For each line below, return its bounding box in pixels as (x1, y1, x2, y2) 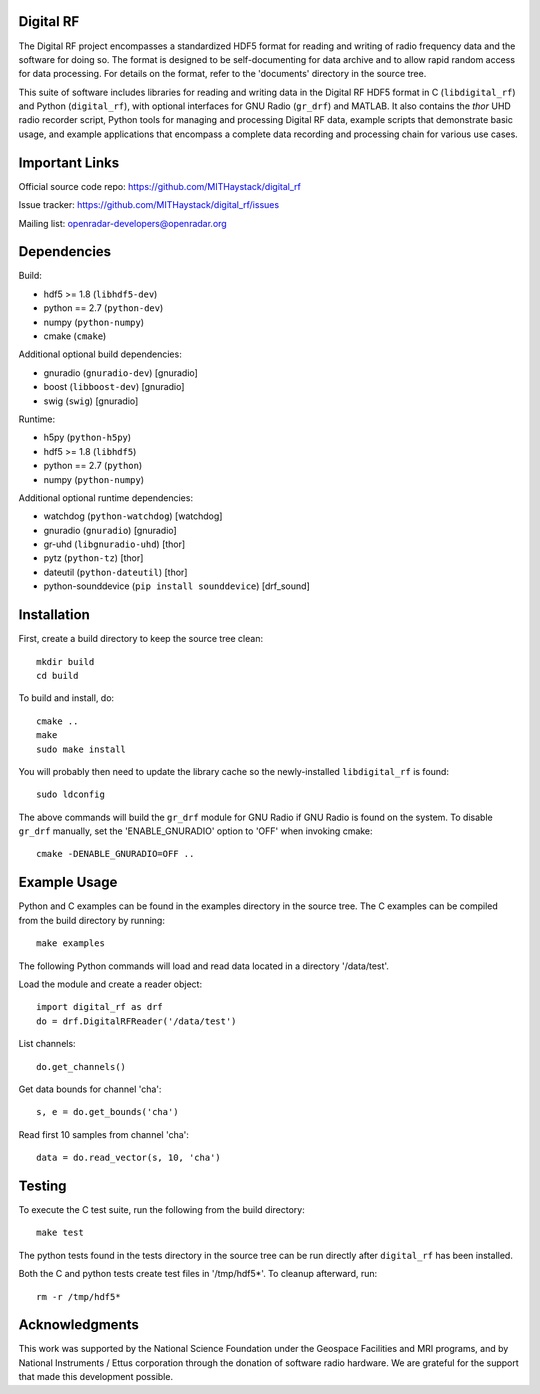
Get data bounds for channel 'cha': (18, 1083, 162, 1095)
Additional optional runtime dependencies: (18, 491, 194, 504)
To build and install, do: (18, 692, 115, 704)
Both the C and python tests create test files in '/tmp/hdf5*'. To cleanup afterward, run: (18, 1268, 378, 1280)
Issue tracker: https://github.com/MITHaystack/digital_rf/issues (18, 199, 280, 211)
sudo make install (36, 743, 127, 755)
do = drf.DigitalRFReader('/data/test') (36, 1015, 237, 1027)
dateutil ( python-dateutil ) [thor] (43, 566, 188, 578)
